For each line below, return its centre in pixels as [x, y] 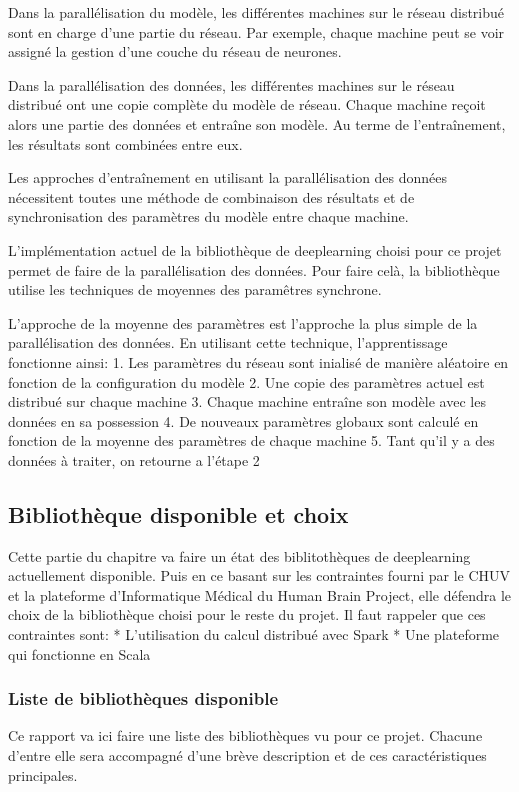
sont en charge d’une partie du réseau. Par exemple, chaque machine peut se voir [256, 31]
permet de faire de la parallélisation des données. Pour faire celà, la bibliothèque [254, 269]
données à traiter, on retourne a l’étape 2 [134, 459]
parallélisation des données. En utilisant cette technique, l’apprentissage [228, 342]
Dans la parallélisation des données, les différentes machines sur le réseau [231, 84]
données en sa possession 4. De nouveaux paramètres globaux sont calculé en [243, 420]
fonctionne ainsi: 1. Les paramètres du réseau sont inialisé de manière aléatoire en [258, 361]
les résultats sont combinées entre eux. [125, 143]
